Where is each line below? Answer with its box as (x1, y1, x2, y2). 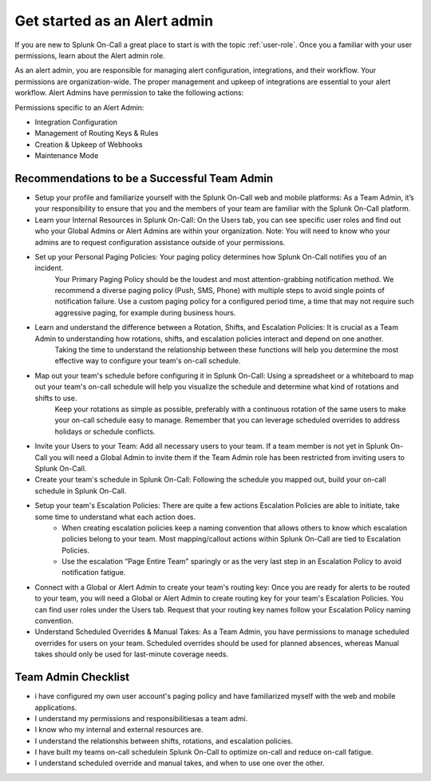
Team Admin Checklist (14, 671, 130, 684)
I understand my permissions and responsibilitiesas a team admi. (34, 713, 248, 723)
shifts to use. (34, 393, 77, 402)
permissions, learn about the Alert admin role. (14, 50, 165, 60)
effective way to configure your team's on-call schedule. (54, 356, 241, 366)
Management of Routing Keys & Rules (34, 129, 159, 138)
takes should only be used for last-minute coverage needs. (34, 649, 229, 659)
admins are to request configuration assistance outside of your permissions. (34, 237, 286, 247)
